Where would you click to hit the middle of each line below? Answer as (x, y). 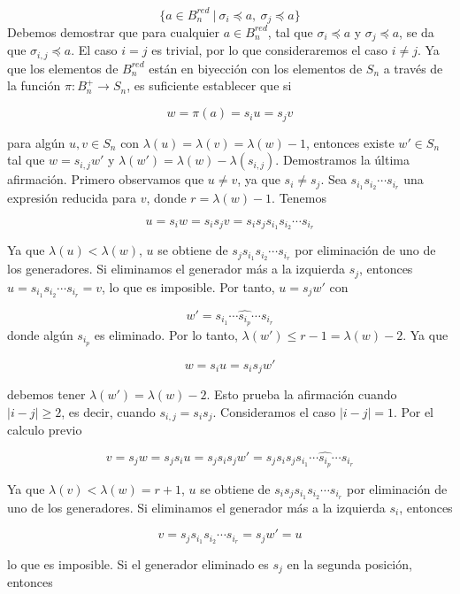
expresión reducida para (72, 197)
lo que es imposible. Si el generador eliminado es (138, 564)
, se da (417, 31)
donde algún (40, 334)
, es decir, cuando (108, 411)
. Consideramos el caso (274, 411)
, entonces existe (350, 142)
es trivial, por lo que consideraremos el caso (269, 50)
